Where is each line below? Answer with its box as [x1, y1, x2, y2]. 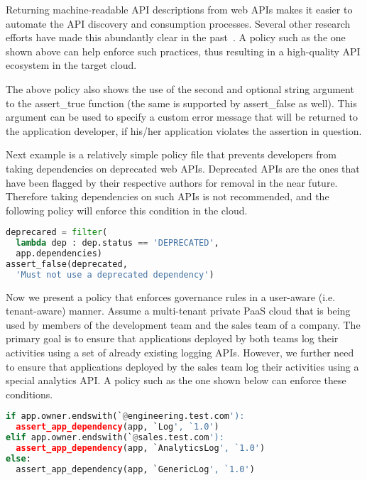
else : [6, 453, 31, 464]
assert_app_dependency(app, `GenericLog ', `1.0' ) [16, 464, 255, 474]
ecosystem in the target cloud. [6, 58, 137, 72]
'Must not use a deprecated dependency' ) [16, 269, 214, 280]
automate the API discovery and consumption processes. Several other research [6, 16, 351, 31]
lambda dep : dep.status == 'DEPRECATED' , [16, 238, 219, 249]
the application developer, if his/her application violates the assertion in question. [6, 123, 362, 138]
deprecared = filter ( [6, 227, 108, 238]
